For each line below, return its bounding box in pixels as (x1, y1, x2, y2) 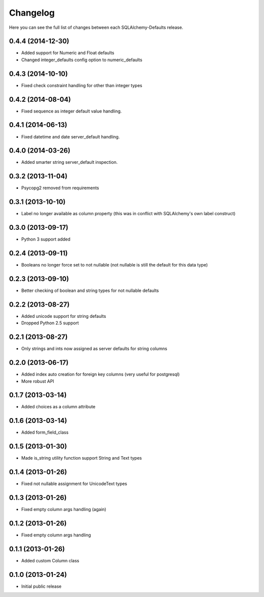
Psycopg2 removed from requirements (21, 185, 99, 191)
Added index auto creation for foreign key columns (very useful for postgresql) (21, 372, 180, 377)
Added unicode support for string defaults (21, 313, 106, 319)
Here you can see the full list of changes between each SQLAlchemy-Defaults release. (9, 24, 183, 30)
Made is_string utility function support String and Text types (21, 455, 142, 461)
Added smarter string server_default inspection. (21, 159, 118, 165)
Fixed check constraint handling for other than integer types (21, 82, 143, 88)
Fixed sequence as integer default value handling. (21, 108, 122, 114)
